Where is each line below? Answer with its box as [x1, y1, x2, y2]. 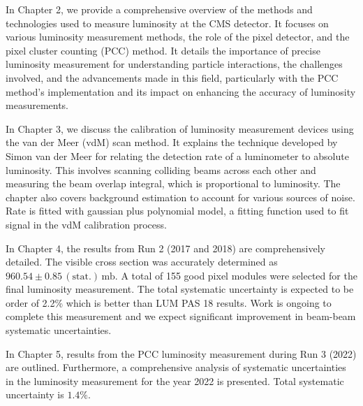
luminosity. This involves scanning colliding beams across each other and [6, 162, 316, 177]
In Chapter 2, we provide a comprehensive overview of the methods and [6, 2, 313, 16]
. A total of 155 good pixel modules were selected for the [114, 268, 357, 282]
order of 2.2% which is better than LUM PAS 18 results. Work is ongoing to [6, 295, 332, 310]
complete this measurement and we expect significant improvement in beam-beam [6, 309, 356, 324]
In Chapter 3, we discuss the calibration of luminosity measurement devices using [6, 121, 354, 136]
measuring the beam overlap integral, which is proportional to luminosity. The [6, 176, 341, 191]
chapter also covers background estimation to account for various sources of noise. [6, 189, 355, 204]
